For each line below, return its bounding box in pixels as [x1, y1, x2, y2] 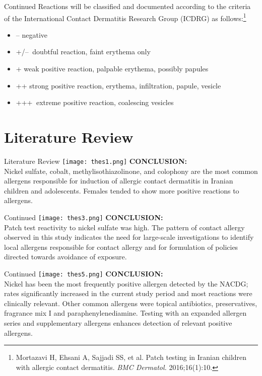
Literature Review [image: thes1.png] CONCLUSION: [4, 155, 187, 166]
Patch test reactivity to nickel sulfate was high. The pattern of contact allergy [4, 222, 245, 232]
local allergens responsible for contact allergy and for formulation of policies [4, 241, 238, 252]
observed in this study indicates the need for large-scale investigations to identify [4, 232, 254, 242]
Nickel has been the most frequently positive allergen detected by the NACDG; [4, 278, 248, 289]
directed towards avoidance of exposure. [4, 251, 127, 262]
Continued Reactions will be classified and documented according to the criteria [4, 1, 251, 11]
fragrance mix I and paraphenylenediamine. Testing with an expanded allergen [4, 308, 247, 318]
